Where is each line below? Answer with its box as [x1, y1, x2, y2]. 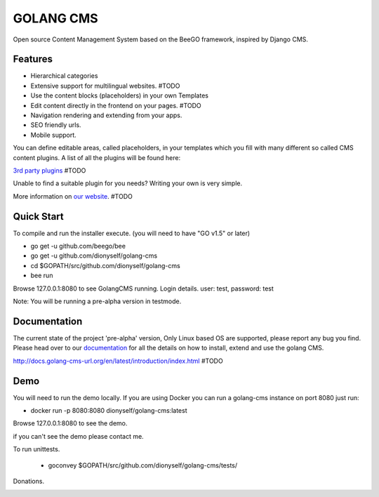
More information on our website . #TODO [13, 192, 133, 200]
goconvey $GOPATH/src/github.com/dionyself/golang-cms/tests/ [48, 460, 238, 470]
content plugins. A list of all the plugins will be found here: [13, 153, 181, 161]
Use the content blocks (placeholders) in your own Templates [30, 91, 208, 100]
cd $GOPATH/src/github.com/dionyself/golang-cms [30, 261, 180, 270]
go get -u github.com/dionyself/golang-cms [30, 251, 158, 260]
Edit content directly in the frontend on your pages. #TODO [30, 101, 201, 110]
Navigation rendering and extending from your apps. [30, 111, 182, 119]
